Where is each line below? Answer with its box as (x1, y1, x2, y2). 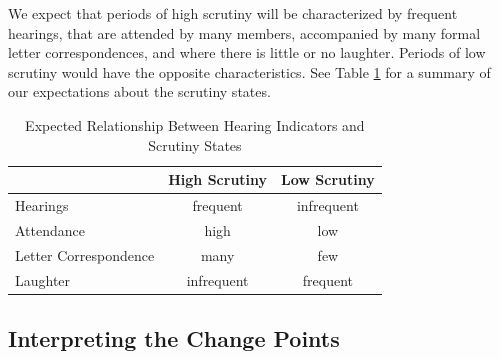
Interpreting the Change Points (8, 323, 340, 354)
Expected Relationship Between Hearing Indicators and (25, 114, 365, 135)
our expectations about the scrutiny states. (8, 81, 271, 102)
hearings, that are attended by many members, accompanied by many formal (8, 22, 481, 43)
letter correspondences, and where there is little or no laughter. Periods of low (8, 42, 486, 63)
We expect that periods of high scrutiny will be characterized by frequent (8, 3, 458, 23)
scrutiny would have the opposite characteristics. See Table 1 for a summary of (8, 61, 491, 82)
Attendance (15, 219, 85, 240)
